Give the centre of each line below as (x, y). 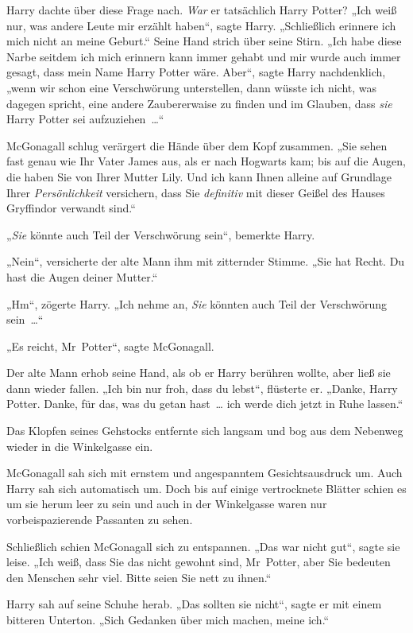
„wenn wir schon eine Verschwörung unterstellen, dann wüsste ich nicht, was (192, 87)
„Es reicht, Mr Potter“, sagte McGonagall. (110, 346)
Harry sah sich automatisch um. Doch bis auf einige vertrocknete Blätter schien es (206, 488)
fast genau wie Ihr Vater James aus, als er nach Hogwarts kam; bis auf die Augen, (206, 161)
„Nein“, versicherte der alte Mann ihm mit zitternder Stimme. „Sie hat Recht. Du (206, 261)
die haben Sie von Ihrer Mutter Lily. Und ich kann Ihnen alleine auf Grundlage (199, 176)
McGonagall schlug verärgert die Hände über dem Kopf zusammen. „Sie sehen (197, 145)
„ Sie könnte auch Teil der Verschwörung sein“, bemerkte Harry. (161, 234)
